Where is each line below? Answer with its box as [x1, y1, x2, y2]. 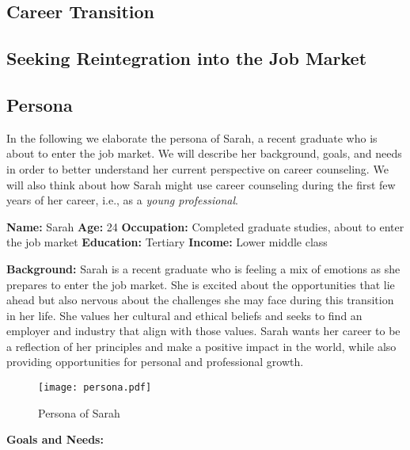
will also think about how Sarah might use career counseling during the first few [6, 176, 396, 193]
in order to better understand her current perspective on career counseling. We [6, 160, 389, 177]
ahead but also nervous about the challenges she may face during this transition [6, 292, 394, 308]
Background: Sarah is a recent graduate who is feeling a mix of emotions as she [6, 260, 401, 276]
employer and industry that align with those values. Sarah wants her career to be [6, 322, 401, 339]
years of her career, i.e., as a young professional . [6, 192, 238, 208]
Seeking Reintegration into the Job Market [6, 46, 367, 71]
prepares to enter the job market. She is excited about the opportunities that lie [6, 276, 395, 292]
